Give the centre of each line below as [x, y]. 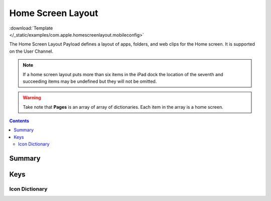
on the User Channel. [31, 51]
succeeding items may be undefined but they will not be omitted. [90, 81]
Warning [32, 98]
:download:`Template [31, 28]
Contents [19, 121]
